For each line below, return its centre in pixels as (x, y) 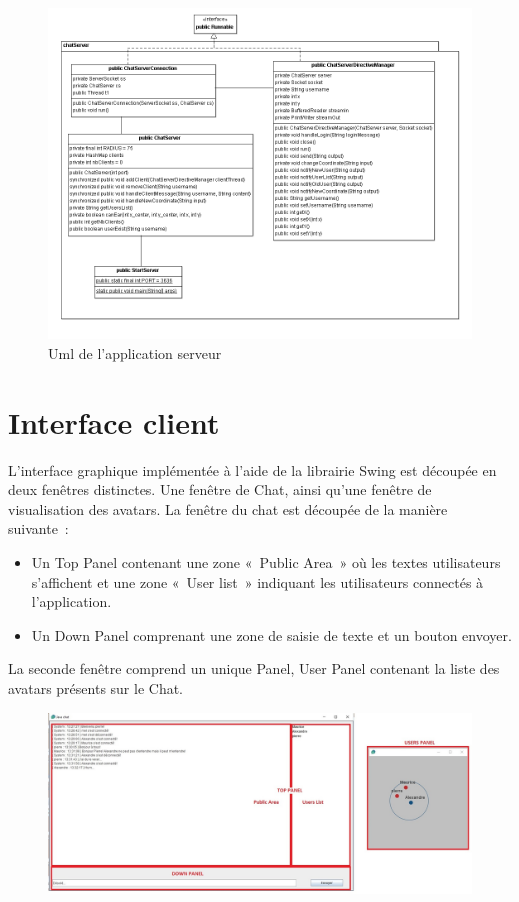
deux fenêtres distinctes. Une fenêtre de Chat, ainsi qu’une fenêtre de (220, 489)
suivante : (38, 528)
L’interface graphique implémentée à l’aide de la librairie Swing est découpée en (252, 469)
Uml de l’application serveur (135, 352)
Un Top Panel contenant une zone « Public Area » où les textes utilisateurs (266, 561)
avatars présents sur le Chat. (96, 687)
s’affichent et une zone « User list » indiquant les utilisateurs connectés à (257, 581)
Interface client (114, 421)
